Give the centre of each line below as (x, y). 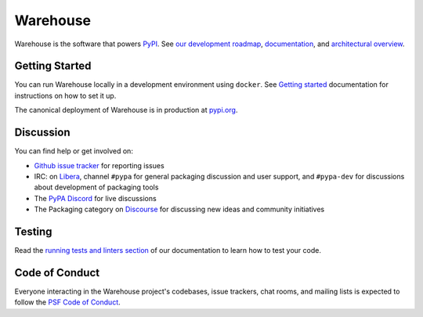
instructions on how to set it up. (65, 95)
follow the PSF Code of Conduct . (67, 302)
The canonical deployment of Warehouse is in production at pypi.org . (126, 110)
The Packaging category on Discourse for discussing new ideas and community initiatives (179, 209)
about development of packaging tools (96, 187)
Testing (33, 231)
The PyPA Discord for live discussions (95, 198)
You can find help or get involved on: (74, 151)
